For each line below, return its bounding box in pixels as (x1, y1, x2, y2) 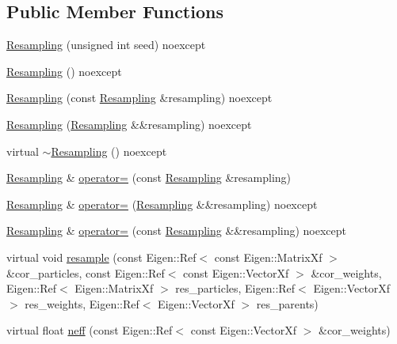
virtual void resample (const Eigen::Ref (6, 248, 197, 265)
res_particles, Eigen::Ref (175, 280, 296, 297)
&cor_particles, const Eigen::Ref (6, 264, 165, 281)
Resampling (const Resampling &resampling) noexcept (6, 89, 273, 106)
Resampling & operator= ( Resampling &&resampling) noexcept (6, 195, 318, 212)
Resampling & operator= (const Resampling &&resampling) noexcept (6, 222, 347, 239)
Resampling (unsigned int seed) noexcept (6, 36, 206, 53)
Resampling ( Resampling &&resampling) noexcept (6, 115, 252, 132)
